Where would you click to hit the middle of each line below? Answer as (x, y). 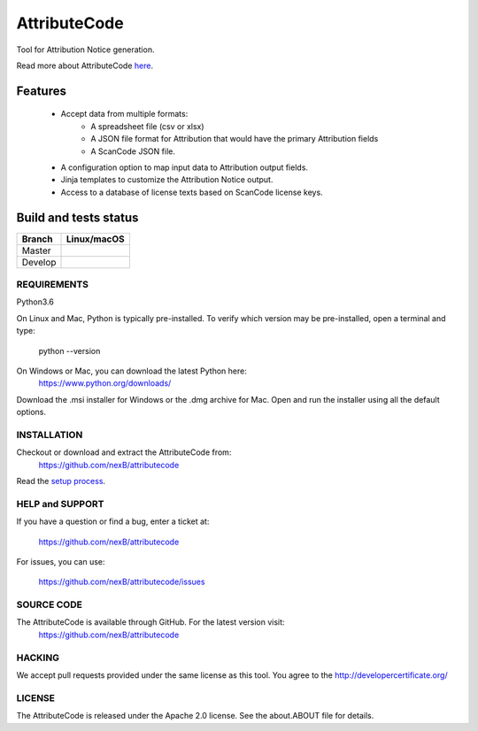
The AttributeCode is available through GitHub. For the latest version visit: (150, 622)
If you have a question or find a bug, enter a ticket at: (113, 521)
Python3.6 (35, 302)
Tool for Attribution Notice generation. (85, 50)
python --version (69, 350)
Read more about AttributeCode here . (85, 65)
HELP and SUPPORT (60, 504)
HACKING (38, 658)
